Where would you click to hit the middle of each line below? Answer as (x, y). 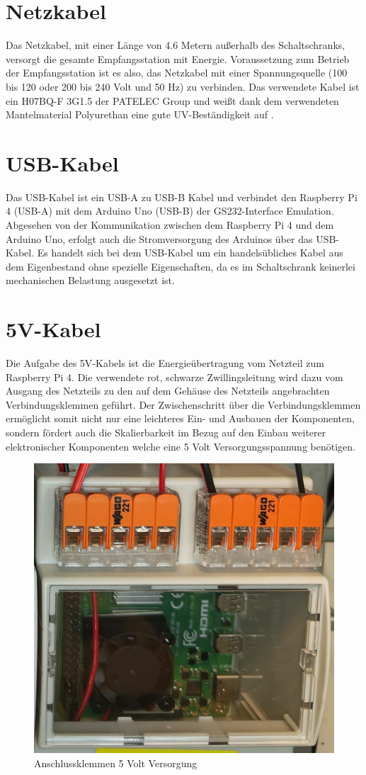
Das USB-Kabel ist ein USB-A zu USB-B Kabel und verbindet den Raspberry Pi (182, 197)
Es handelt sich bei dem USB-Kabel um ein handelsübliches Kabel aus (190, 253)
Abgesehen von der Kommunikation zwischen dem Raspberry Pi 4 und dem (170, 225)
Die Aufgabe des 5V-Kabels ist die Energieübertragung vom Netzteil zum (165, 363)
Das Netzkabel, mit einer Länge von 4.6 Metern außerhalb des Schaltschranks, (176, 45)
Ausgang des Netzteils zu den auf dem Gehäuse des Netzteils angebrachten (168, 391)
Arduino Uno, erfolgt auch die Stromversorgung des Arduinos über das (159, 238)
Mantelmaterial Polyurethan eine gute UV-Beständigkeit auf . (140, 114)
